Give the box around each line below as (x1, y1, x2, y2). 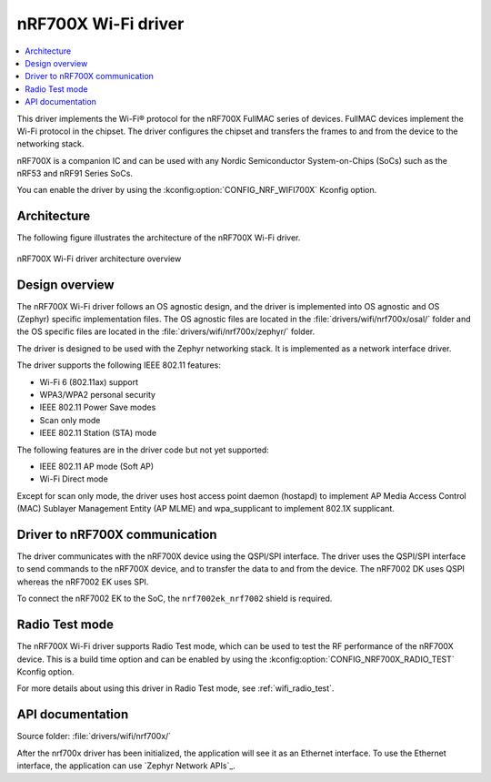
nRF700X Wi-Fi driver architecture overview (16, 253, 182, 264)
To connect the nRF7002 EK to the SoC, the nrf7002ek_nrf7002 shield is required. (16, 593, 333, 604)
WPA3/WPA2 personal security (39, 390, 156, 400)
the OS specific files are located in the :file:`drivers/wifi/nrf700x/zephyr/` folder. (16, 326, 316, 337)
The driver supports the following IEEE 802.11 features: (16, 360, 222, 371)
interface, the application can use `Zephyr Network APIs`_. (16, 760, 236, 771)
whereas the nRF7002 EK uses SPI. (16, 576, 149, 587)
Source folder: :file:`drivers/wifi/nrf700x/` (16, 731, 172, 742)
